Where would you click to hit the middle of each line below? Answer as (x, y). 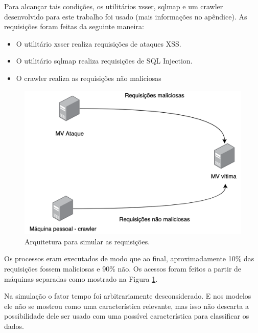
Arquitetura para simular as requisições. (87, 241)
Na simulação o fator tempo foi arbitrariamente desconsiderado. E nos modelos (128, 296)
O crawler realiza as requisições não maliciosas (89, 78)
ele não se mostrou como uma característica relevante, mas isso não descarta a (126, 306)
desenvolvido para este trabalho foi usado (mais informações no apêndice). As (126, 16)
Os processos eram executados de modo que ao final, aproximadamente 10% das (129, 258)
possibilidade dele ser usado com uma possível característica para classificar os (127, 316)
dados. (14, 326)
